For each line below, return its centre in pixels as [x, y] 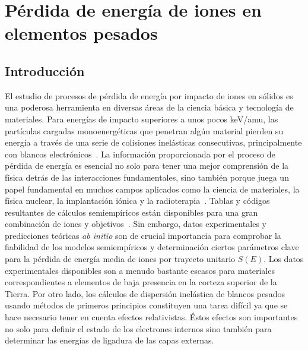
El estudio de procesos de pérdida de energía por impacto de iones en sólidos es [149, 95]
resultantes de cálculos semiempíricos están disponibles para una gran [131, 212]
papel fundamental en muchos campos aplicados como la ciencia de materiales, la [152, 189]
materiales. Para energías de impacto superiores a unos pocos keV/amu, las [142, 119]
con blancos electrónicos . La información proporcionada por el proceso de [140, 154]
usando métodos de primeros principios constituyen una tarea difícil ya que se [146, 305]
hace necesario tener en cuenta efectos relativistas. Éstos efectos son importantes [151, 317]
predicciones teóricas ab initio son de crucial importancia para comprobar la [143, 235]
